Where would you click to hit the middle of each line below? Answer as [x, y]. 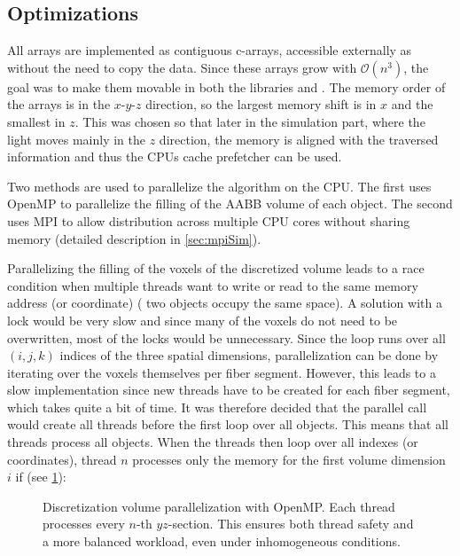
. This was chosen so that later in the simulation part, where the [250, 121]
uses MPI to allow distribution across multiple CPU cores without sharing [209, 220]
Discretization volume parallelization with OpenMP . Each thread [219, 506]
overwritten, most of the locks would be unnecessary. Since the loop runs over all [226, 337]
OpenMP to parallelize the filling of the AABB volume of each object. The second [230, 204]
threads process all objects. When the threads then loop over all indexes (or [213, 442]
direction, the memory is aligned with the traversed [299, 139]
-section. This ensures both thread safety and [291, 524]
